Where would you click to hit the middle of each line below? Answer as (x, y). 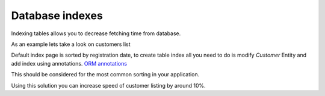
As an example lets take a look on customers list (71, 44)
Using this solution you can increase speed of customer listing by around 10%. (108, 85)
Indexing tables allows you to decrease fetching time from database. (96, 33)
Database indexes (57, 16)
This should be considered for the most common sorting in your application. (105, 75)
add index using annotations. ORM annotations (69, 63)
